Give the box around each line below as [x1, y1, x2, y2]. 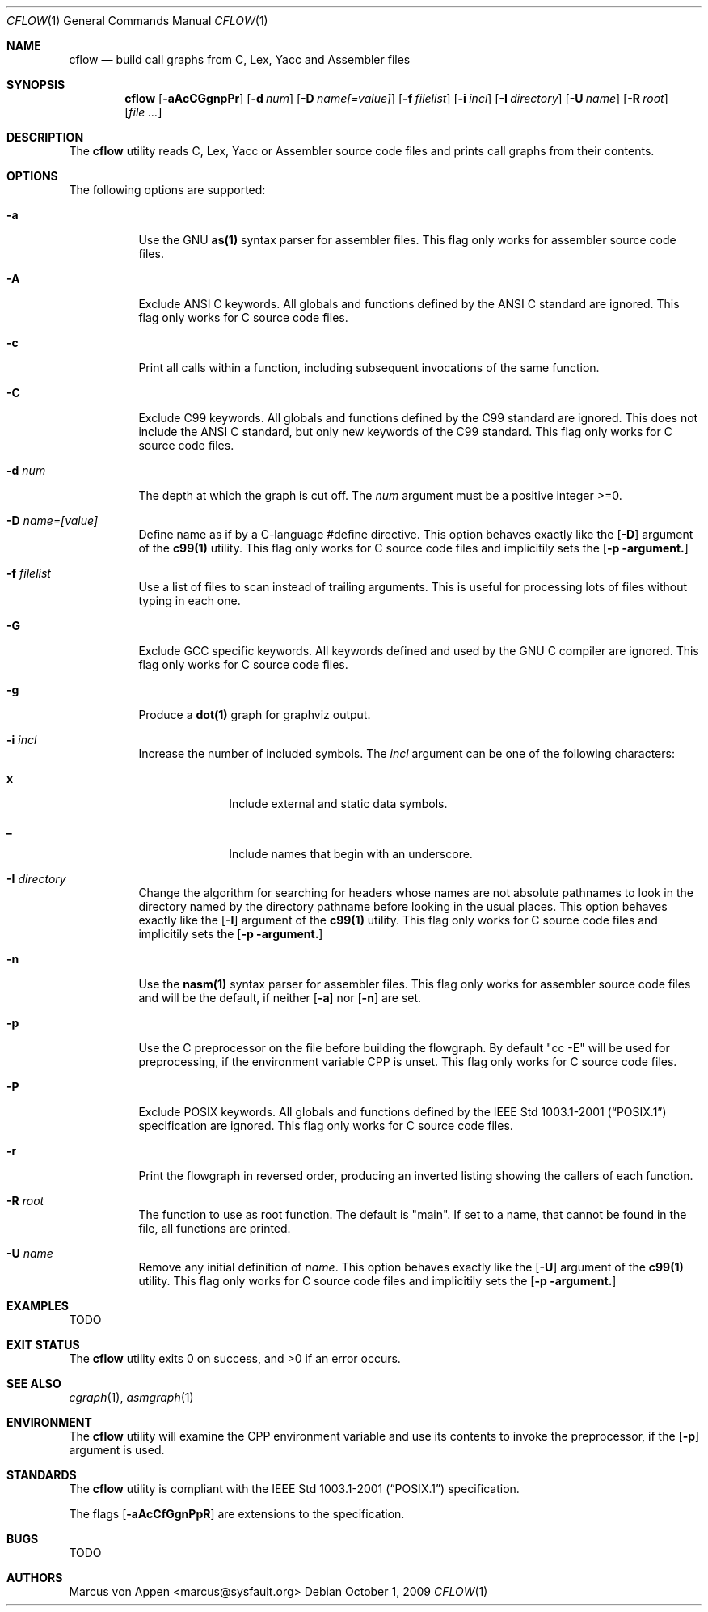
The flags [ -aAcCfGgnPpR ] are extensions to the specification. [69, 1507, 405, 1521]
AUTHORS [6, 1571, 63, 1584]
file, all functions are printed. [138, 1221, 291, 1235]
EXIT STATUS [6, 1338, 80, 1352]
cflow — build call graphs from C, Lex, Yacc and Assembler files [69, 53, 411, 66]
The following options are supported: [69, 183, 266, 197]
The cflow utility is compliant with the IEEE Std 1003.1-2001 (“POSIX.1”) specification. [69, 1482, 520, 1496]
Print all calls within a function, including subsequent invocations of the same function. [138, 361, 600, 374]
